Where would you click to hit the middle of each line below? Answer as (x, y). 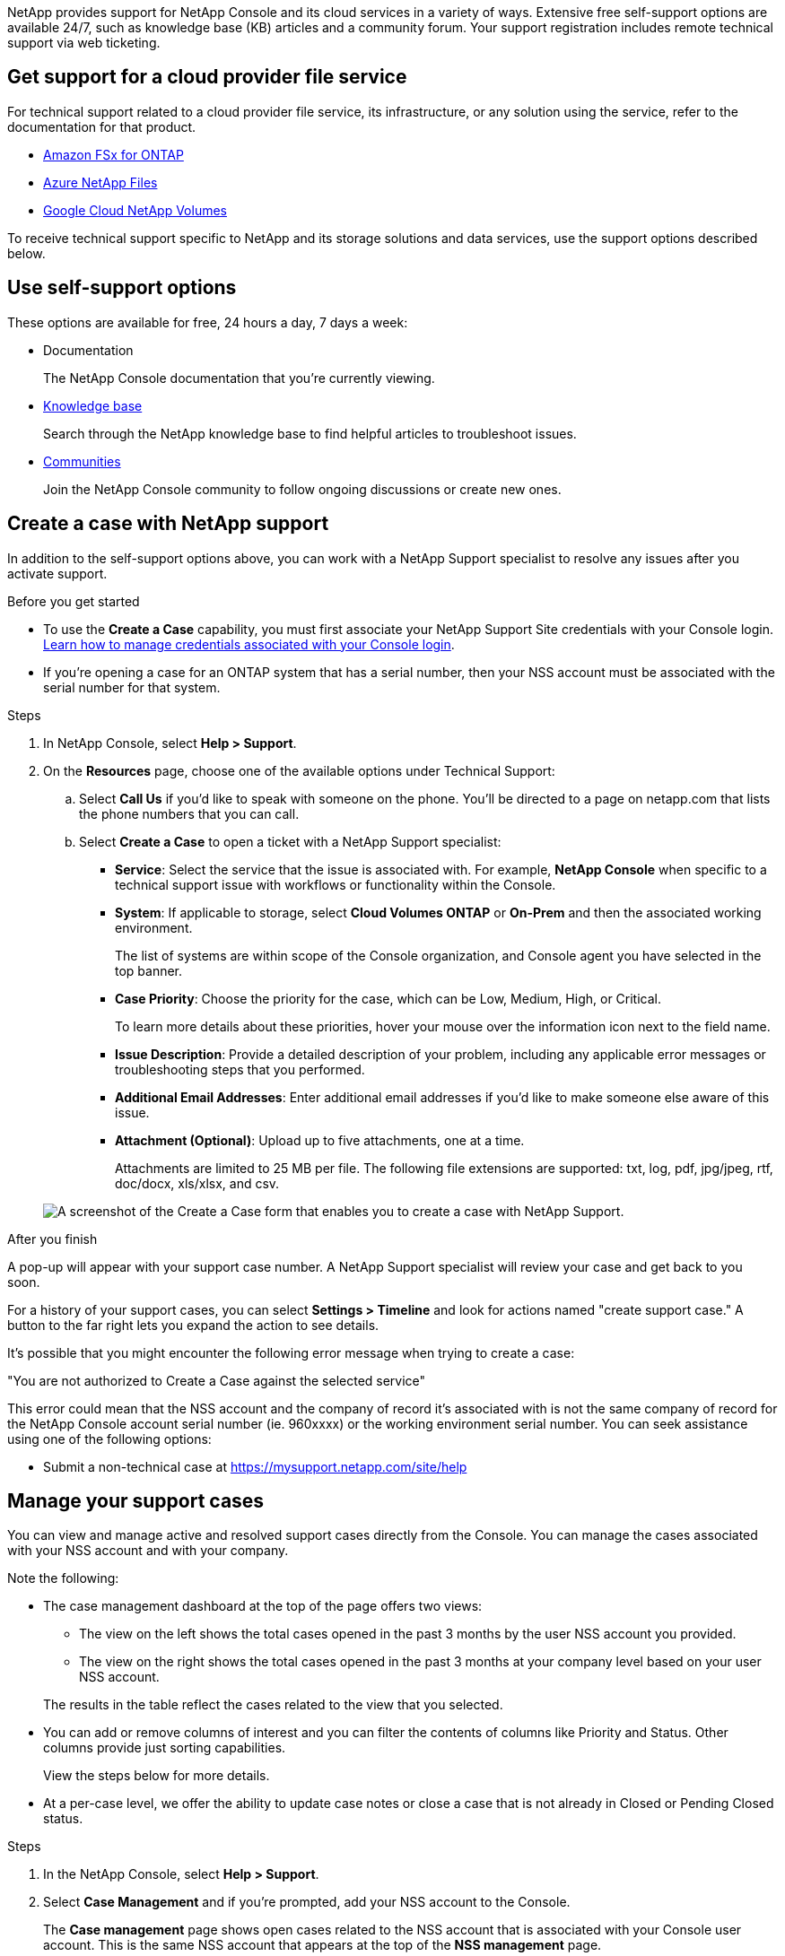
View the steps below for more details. (157, 1776)
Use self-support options (122, 288)
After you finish (52, 1239)
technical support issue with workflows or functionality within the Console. (336, 884)
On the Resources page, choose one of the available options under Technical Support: (299, 770)
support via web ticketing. (84, 43)
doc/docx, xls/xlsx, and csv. (197, 1183)
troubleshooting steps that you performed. (240, 1069)
